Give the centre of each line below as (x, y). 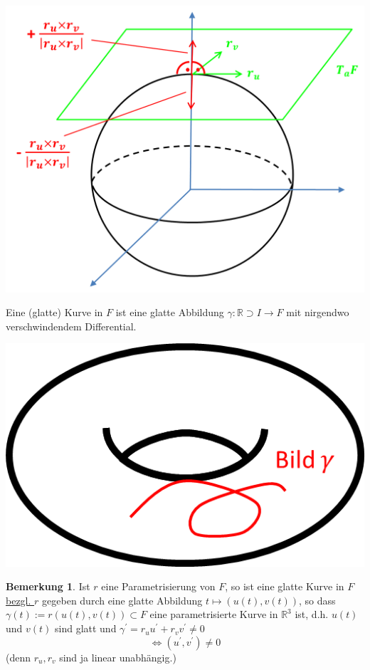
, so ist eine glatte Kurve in (285, 586)
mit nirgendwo (318, 312)
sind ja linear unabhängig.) (118, 657)
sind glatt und (86, 628)
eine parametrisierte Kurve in (214, 614)
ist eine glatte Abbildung (170, 312)
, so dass (317, 600)
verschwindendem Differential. (71, 326)
